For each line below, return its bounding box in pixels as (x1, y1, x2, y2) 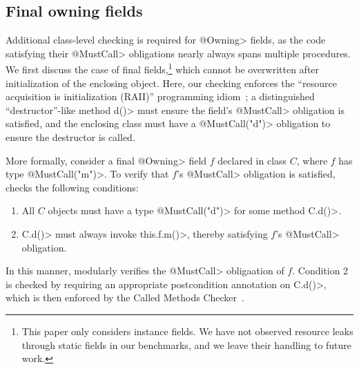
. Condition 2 (292, 263, 349, 278)
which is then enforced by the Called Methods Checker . (6, 290, 244, 305)
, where (296, 153, 328, 167)
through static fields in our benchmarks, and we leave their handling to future (21, 337, 352, 352)
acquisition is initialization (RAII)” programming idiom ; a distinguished (6, 89, 315, 104)
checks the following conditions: (6, 180, 139, 194)
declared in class (217, 153, 287, 167)
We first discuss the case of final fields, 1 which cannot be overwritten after (6, 60, 320, 77)
